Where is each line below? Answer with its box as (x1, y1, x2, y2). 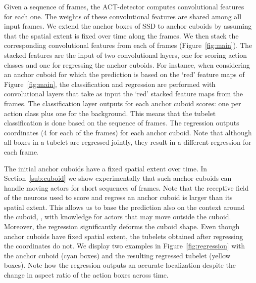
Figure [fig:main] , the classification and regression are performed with (4, 79, 216, 89)
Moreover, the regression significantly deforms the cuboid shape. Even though (4, 221, 240, 232)
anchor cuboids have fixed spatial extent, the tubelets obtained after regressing (4, 231, 243, 241)
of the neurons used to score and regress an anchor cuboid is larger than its (4, 192, 233, 202)
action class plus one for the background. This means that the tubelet (4, 108, 216, 118)
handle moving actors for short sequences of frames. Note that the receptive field (4, 182, 249, 193)
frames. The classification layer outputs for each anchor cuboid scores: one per (4, 98, 241, 108)
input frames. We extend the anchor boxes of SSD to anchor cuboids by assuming (4, 21, 252, 31)
